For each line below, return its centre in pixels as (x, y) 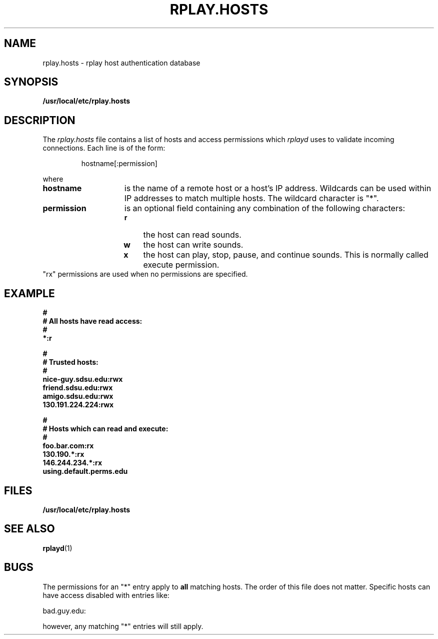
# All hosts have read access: (92, 321)
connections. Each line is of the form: (104, 148)
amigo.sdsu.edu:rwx (78, 396)
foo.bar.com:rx (68, 446)
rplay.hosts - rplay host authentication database (121, 63)
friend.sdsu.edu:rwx (78, 388)
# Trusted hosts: (70, 362)
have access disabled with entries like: (106, 595)
